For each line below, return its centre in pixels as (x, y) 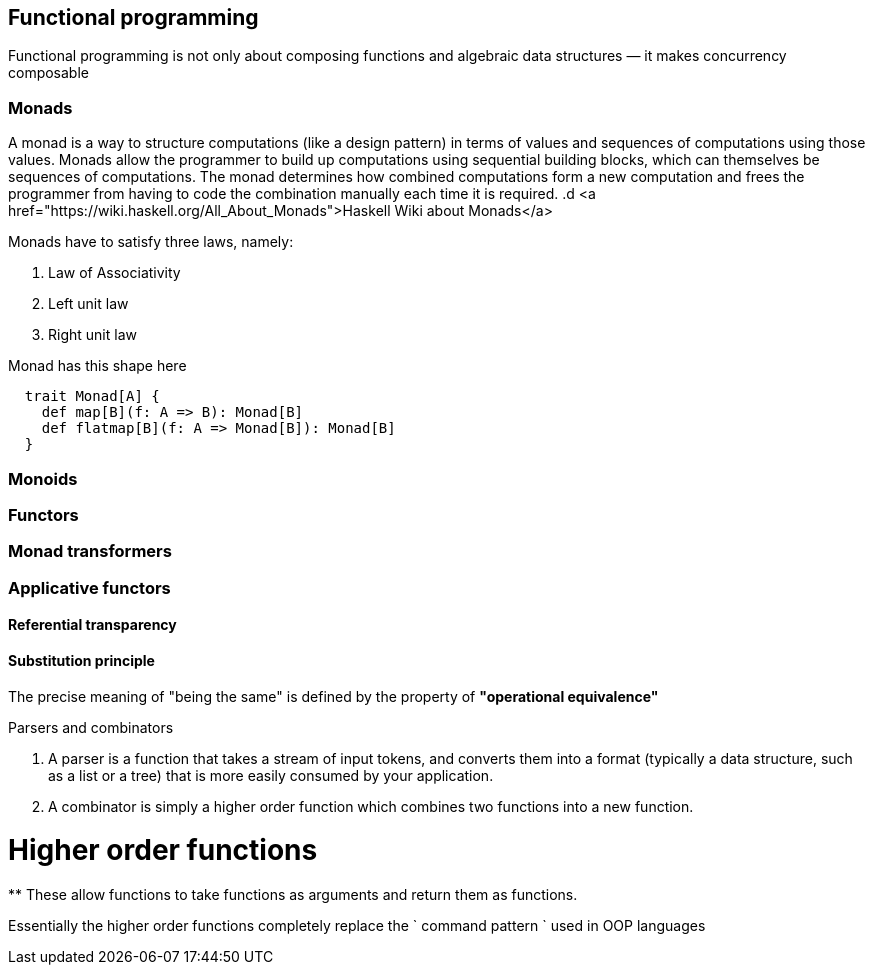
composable (48, 73)
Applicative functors (89, 587)
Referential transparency (92, 625)
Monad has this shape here (97, 366)
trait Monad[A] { (92, 396)
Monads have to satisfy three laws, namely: (151, 242)
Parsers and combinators (91, 727)
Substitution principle (81, 660)
